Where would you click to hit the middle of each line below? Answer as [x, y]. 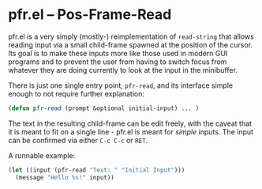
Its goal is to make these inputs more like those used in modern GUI [118, 53]
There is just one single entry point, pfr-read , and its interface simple [121, 85]
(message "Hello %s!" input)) [65, 177]
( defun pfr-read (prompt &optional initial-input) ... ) [104, 108]
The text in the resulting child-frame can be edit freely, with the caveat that [130, 123]
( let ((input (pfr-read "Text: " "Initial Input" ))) [97, 170]
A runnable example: [42, 155]
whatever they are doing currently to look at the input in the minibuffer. [123, 70]
